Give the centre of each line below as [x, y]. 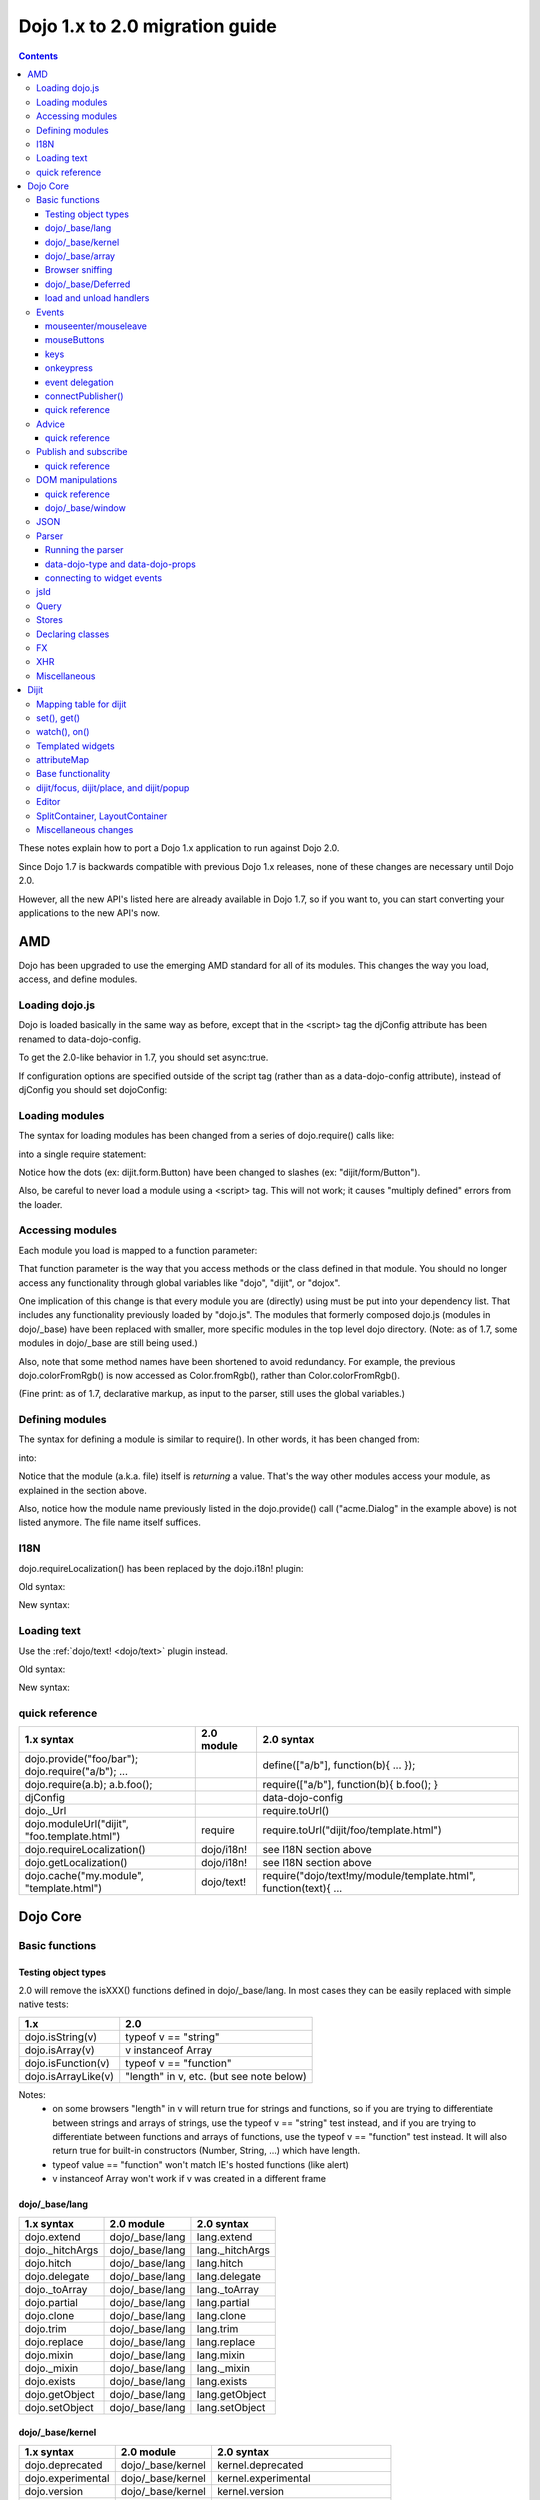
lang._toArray [228, 2289]
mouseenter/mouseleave [96, 326]
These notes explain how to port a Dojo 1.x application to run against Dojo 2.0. [179, 848]
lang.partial [223, 2302]
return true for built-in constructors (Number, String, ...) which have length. [206, 2151]
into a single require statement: [82, 1154]
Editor [48, 802]
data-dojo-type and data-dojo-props [121, 564]
